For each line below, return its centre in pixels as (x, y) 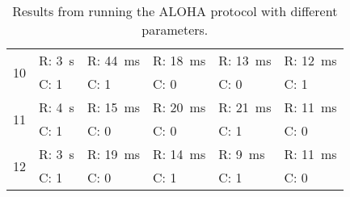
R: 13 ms (245, 60)
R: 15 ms (114, 107)
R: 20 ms (179, 107)
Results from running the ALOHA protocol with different (175, 11)
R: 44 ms (114, 60)
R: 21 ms (245, 107)
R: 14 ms (179, 154)
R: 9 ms (242, 154)
